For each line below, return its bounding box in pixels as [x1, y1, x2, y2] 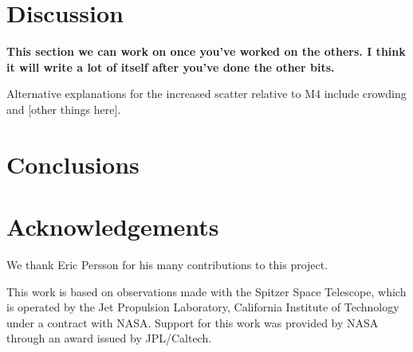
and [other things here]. [6, 100, 121, 117]
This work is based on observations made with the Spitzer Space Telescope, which [6, 283, 407, 299]
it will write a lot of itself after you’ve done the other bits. [6, 58, 335, 75]
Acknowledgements [6, 210, 219, 243]
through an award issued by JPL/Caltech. [6, 330, 212, 346]
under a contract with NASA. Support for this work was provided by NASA [6, 314, 379, 330]
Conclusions [6, 147, 140, 180]
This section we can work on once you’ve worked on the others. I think [6, 43, 406, 60]
